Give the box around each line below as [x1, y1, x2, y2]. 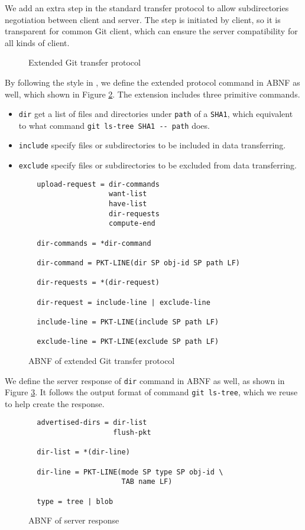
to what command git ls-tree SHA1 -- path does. [18, 119, 210, 131]
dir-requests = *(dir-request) [37, 278, 160, 287]
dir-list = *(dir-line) [37, 448, 130, 457]
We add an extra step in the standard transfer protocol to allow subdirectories [5, 2, 289, 14]
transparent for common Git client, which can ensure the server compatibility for [5, 25, 298, 37]
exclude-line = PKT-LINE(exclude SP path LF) [37, 337, 219, 346]
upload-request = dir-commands [37, 180, 160, 188]
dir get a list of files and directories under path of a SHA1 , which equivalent [18, 108, 293, 120]
